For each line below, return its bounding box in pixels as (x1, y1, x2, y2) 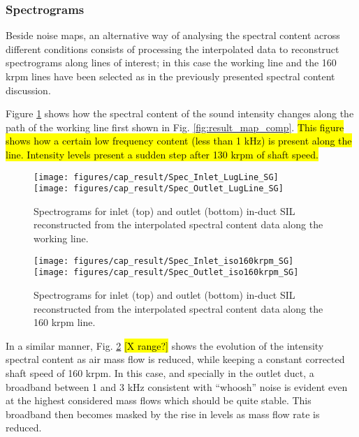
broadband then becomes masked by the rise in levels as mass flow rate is (6, 406, 320, 421)
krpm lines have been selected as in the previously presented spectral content (6, 69, 335, 83)
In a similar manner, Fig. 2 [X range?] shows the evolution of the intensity (6, 338, 324, 353)
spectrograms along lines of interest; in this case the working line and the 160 (6, 55, 337, 70)
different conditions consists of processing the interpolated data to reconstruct (6, 41, 339, 56)
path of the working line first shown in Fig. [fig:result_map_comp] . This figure (6, 119, 344, 134)
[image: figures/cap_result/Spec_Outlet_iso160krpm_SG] (34, 267, 299, 278)
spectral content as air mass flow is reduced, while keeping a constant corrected (6, 352, 345, 366)
